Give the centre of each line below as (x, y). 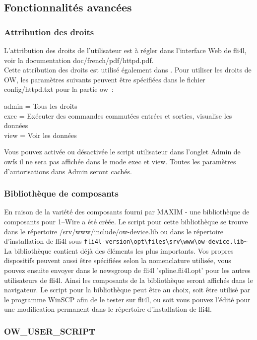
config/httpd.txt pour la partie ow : (59, 89)
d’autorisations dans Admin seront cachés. (68, 171)
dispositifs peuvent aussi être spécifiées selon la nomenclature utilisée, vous (118, 260)
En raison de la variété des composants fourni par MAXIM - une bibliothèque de (127, 212)
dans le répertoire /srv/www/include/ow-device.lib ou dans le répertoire (114, 231)
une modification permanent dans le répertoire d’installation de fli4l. (108, 309)
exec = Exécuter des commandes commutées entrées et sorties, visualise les (118, 115)
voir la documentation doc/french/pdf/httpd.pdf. (79, 60)
